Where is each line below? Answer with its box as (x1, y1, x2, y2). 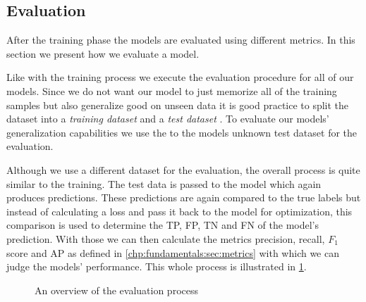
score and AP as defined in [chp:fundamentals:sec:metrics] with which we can (6, 245, 339, 260)
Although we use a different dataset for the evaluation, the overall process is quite (6, 162, 360, 177)
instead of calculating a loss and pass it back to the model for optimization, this (6, 203, 353, 218)
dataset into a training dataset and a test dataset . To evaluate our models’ (6, 111, 329, 126)
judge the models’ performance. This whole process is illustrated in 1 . (6, 259, 307, 274)
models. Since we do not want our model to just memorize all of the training (6, 83, 337, 98)
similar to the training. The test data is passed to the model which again (6, 176, 322, 191)
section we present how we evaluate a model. (6, 46, 200, 61)
